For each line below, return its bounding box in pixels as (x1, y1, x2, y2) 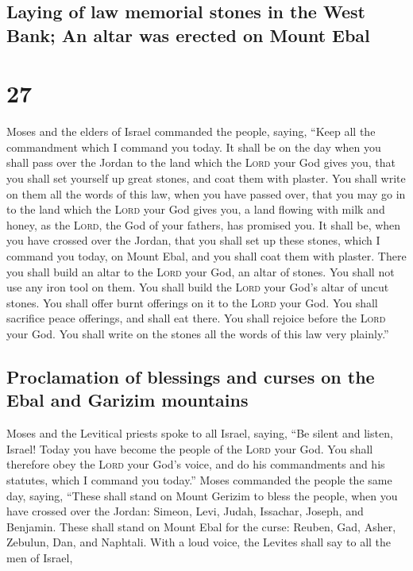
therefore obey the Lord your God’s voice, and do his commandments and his (6, 456, 385, 473)
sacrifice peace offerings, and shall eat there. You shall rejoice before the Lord (6, 310, 386, 326)
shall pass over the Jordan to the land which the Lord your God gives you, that (6, 154, 396, 171)
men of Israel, (6, 549, 73, 565)
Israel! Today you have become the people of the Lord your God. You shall (6, 440, 373, 457)
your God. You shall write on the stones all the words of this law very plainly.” (6, 326, 389, 342)
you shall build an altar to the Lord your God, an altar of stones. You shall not (6, 263, 395, 280)
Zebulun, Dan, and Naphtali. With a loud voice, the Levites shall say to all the (6, 534, 392, 550)
